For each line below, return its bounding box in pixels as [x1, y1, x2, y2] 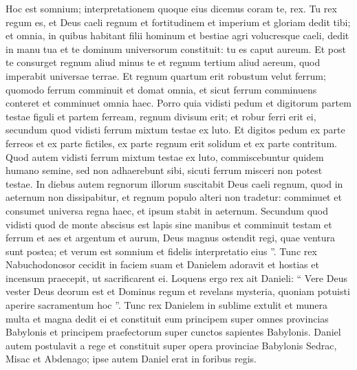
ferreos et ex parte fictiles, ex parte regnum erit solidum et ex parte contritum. [6, 135, 337, 150]
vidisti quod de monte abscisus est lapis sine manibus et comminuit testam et [6, 217, 332, 231]
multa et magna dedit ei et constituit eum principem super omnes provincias [6, 311, 329, 325]
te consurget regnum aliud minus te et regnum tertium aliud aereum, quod [6, 55, 321, 69]
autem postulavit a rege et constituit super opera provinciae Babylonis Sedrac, [6, 338, 337, 352]
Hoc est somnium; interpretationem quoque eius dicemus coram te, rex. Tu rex [6, 1, 337, 15]
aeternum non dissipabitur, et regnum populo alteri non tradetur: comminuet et [6, 190, 342, 204]
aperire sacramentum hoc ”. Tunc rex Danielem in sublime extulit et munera [6, 298, 327, 312]
